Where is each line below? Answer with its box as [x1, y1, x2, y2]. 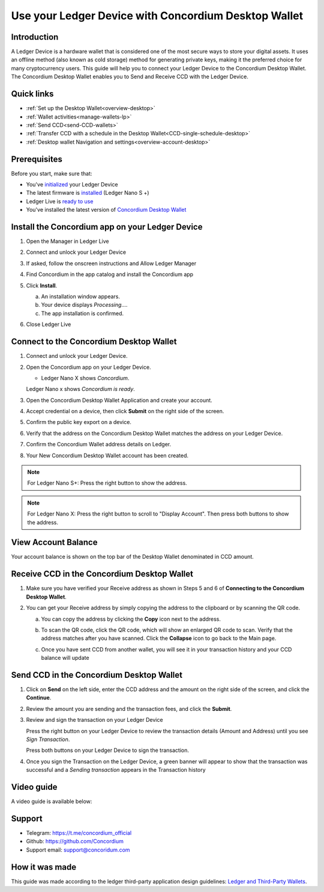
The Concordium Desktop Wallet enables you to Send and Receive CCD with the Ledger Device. [11, 73, 248, 81]
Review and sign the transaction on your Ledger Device [26, 716, 163, 724]
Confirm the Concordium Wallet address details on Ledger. [26, 441, 171, 448]
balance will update [41, 654, 89, 662]
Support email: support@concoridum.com [26, 846, 130, 854]
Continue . [26, 694, 52, 701]
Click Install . [26, 281, 58, 289]
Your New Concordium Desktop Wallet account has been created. [26, 452, 189, 459]
